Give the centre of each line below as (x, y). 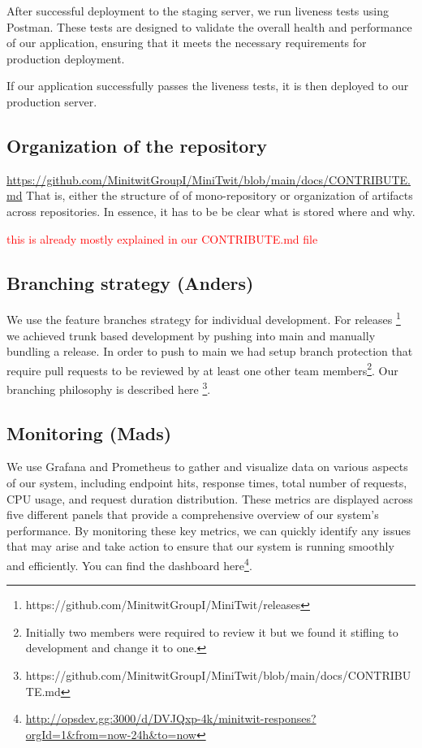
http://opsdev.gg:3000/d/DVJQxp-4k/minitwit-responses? (171, 718)
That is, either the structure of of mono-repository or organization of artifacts (220, 195)
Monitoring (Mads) (89, 432)
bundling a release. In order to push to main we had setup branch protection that (210, 351)
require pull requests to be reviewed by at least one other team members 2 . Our (202, 369)
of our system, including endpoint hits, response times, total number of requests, (207, 483)
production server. (52, 101)
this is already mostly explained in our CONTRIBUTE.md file (162, 238)
